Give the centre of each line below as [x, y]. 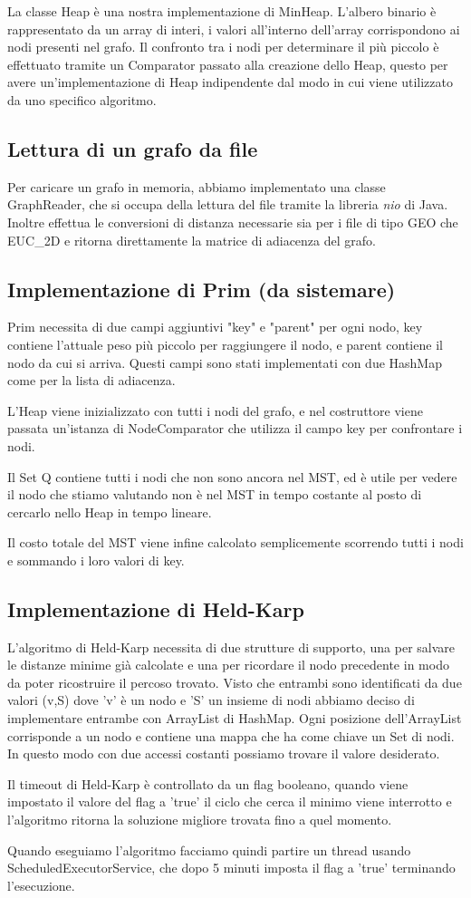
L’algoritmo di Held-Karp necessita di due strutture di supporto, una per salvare [231, 647]
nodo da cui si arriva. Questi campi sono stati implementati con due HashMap [225, 362]
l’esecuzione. [41, 885]
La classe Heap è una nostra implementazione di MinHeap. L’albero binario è [222, 11]
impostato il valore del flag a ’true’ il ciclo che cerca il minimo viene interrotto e [230, 801]
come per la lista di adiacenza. [91, 380]
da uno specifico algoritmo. [82, 99]
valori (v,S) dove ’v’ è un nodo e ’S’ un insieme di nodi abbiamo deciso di [211, 700]
